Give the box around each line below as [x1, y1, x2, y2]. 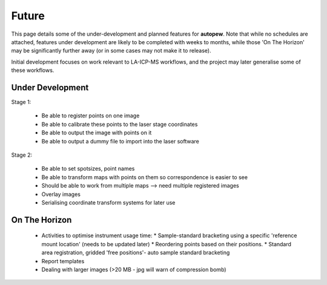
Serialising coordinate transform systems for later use [41, 198, 176, 206]
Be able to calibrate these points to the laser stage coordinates [41, 120, 198, 128]
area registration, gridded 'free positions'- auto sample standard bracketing [41, 249, 230, 257]
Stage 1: [11, 99, 31, 106]
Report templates [41, 257, 85, 264]
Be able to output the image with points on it [41, 129, 152, 136]
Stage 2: [11, 151, 33, 159]
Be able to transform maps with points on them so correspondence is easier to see [41, 173, 248, 181]
